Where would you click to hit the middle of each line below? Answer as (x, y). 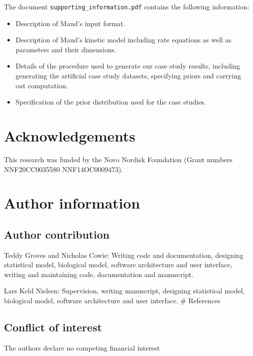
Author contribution (57, 234)
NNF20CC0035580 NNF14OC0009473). (64, 169)
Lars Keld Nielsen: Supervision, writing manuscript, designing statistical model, (125, 291)
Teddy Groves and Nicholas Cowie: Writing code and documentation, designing (124, 255)
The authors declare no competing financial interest (82, 347)
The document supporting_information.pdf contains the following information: (127, 6)
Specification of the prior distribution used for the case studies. (111, 102)
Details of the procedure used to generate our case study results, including (128, 66)
